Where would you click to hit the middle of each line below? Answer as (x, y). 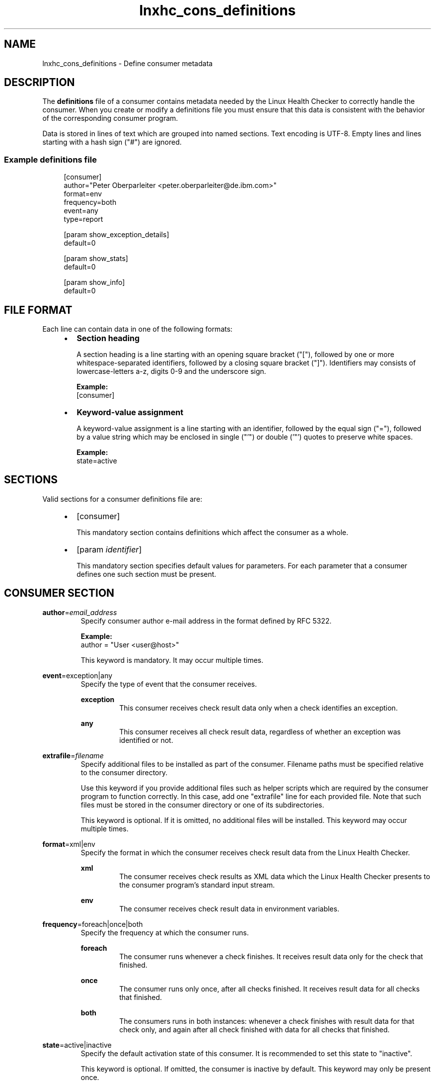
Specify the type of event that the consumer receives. (169, 684)
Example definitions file (50, 159)
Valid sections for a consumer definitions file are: (122, 499)
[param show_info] (94, 282)
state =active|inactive (77, 1045)
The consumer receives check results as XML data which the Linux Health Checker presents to (275, 876)
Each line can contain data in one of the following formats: (138, 329)
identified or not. (146, 740)
